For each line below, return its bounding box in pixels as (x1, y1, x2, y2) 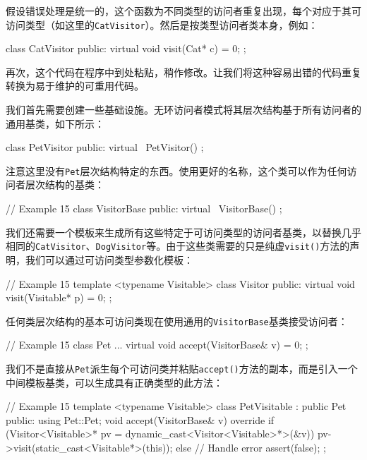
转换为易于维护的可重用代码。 (6, 78, 144, 93)
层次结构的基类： (25, 177, 104, 192)
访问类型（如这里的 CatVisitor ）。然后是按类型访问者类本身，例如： (6, 17, 318, 32)
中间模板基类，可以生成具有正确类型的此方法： (6, 375, 223, 389)
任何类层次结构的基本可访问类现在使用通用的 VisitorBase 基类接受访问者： (6, 313, 348, 328)
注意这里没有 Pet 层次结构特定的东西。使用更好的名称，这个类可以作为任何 (6, 163, 347, 178)
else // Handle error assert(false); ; (176, 440, 326, 454)
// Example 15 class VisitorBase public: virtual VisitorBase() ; (6, 201, 282, 216)
